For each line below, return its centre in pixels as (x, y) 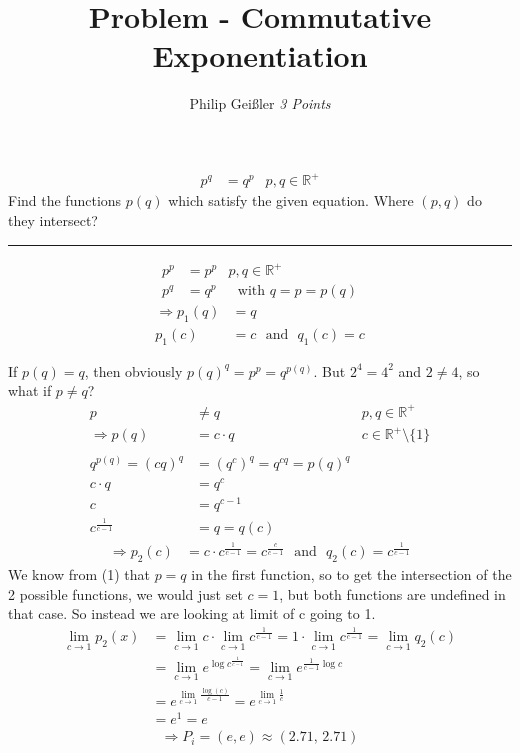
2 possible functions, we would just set (125, 593)
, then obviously (133, 370)
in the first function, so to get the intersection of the (351, 574)
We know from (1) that (79, 574)
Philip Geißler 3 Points (260, 103)
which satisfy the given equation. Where (291, 200)
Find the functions (65, 200)
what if (30, 390)
